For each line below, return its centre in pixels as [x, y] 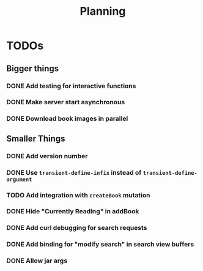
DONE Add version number [47, 156]
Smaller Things [36, 138]
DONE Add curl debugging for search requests [77, 228]
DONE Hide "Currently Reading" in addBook [73, 212]
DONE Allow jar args [37, 261]
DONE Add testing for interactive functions [71, 86]
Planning [103, 11]
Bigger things [33, 68]
